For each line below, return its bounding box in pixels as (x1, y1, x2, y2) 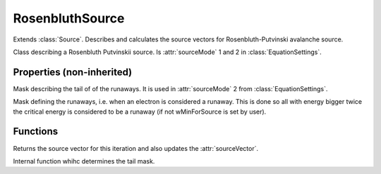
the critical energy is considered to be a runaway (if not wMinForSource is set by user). (13, 107, 267, 116)
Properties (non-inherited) (13, 66, 133, 78)
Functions (13, 126, 59, 138)
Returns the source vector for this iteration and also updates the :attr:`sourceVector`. (13, 144, 259, 152)
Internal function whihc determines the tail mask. (13, 156, 155, 165)
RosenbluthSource (13, 11, 125, 26)
